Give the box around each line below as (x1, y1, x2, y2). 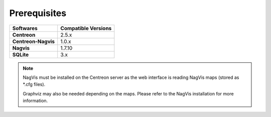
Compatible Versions (60, 25, 112, 32)
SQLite (12, 51, 29, 58)
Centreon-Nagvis (12, 38, 55, 45)
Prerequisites (9, 8, 67, 19)
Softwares (12, 25, 38, 32)
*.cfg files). (23, 81, 46, 87)
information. (23, 98, 48, 104)
